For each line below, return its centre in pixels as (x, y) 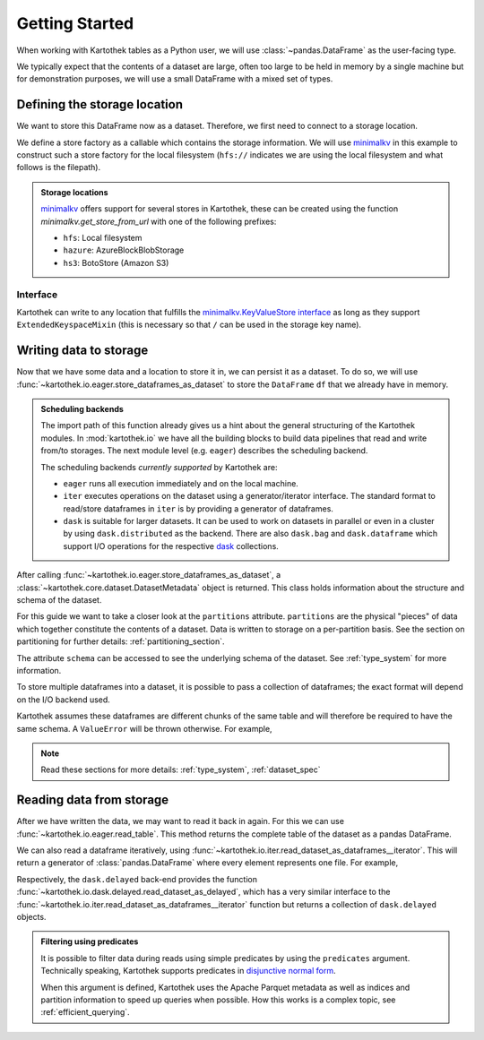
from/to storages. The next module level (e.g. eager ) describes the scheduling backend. (204, 451)
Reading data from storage (93, 800)
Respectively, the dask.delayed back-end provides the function (137, 879)
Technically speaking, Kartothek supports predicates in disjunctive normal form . (188, 971)
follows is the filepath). (59, 168)
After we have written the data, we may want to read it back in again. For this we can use (181, 821)
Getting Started (75, 23)
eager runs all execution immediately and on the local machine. (181, 483)
